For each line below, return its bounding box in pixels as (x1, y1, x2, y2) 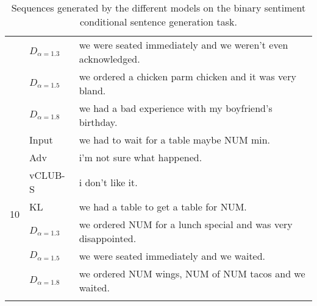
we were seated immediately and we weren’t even (79, 38, 288, 52)
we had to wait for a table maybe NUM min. (79, 133, 271, 147)
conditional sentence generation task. (79, 15, 237, 29)
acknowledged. (79, 52, 140, 66)
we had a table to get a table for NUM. (79, 200, 247, 214)
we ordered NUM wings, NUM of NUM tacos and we (79, 266, 305, 280)
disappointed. (79, 231, 137, 245)
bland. (79, 83, 106, 97)
